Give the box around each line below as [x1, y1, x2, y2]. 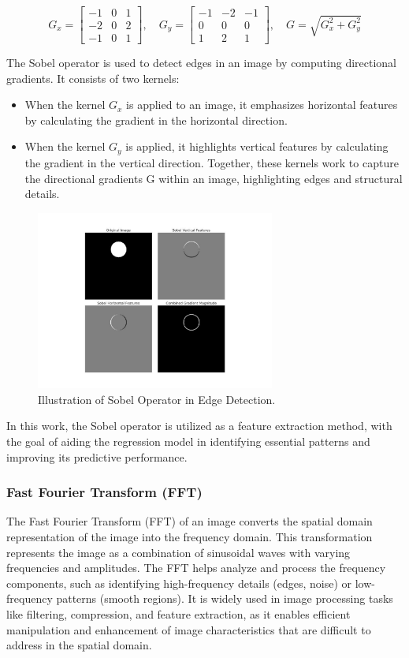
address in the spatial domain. [6, 637, 152, 653]
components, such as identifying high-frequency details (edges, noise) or [6, 574, 352, 591]
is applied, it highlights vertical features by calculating [125, 138, 389, 155]
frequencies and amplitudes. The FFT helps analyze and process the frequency [6, 559, 386, 576]
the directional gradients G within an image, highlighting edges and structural [24, 170, 403, 186]
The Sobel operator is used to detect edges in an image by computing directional [6, 54, 396, 71]
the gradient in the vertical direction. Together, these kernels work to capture [24, 154, 399, 170]
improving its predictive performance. [6, 448, 188, 465]
